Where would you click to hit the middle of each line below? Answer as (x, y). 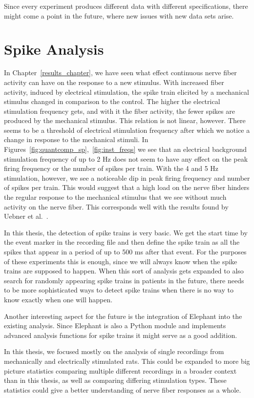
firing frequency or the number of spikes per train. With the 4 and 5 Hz (111, 168)
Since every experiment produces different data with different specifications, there (126, 6)
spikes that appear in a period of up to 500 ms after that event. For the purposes (125, 251)
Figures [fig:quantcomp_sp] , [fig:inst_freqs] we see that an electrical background (126, 149)
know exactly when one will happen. (58, 299)
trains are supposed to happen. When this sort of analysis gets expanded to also (124, 271)
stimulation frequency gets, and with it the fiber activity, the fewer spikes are (119, 111)
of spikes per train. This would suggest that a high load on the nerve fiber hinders (127, 187)
